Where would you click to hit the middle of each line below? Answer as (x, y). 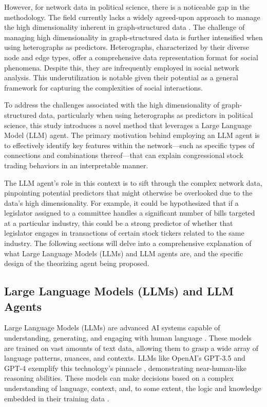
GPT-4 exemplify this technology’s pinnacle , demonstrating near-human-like (125, 368)
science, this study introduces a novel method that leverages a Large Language (128, 125)
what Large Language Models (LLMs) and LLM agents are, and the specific (124, 253)
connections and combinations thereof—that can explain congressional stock (124, 155)
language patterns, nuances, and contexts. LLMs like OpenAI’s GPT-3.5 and (125, 358)
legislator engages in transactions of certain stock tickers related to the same (124, 233)
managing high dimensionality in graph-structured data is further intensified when (133, 37)
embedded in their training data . (57, 398)
